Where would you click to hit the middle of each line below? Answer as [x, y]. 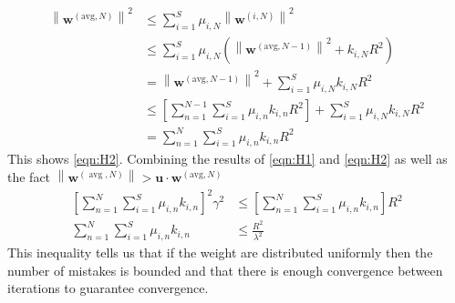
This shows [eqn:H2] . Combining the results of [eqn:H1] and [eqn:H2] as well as [227, 159]
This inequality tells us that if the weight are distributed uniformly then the [220, 252]
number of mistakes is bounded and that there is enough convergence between [225, 270]
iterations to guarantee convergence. [108, 288]
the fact [29, 176]
